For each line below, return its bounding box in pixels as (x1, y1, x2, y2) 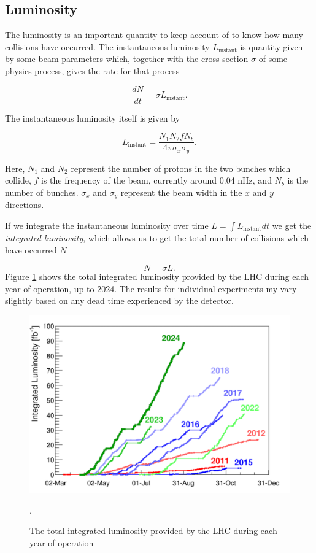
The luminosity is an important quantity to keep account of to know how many (5, 28, 303, 41)
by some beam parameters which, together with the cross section (5, 52, 249, 65)
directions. (5, 198, 44, 211)
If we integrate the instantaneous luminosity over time (5, 218, 209, 231)
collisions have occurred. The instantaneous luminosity (5, 40, 210, 53)
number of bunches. (5, 185, 79, 198)
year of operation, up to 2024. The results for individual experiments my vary (5, 282, 297, 295)
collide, (5, 174, 31, 187)
